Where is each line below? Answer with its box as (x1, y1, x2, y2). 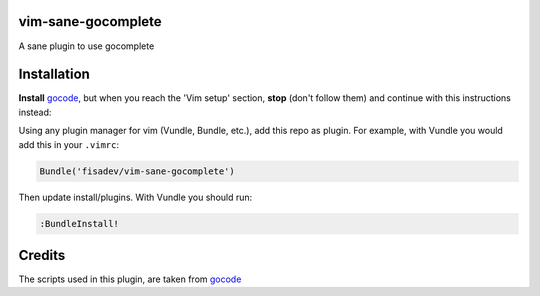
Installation (18, 66, 90, 83)
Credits (18, 246, 66, 264)
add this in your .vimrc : (18, 138, 120, 150)
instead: (18, 106, 52, 118)
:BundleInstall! (39, 218, 120, 229)
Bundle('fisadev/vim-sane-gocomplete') (39, 165, 235, 177)
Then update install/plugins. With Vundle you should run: (18, 191, 253, 203)
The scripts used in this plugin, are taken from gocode (18, 273, 242, 285)
